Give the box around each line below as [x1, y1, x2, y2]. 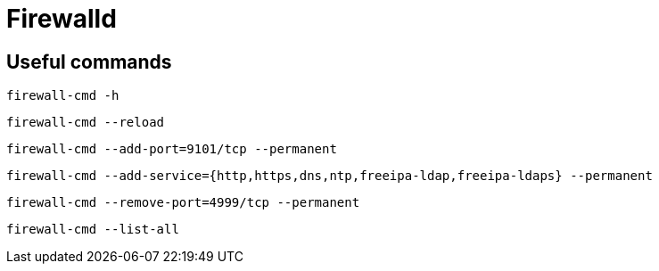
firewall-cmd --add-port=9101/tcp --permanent [6, 142, 337, 157]
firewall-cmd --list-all [6, 222, 179, 237]
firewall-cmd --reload [6, 115, 165, 130]
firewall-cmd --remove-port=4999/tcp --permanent [6, 195, 360, 210]
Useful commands [6, 50, 172, 73]
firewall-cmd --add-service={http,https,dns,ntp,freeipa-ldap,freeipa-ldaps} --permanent [6, 168, 653, 184]
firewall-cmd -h [6, 88, 119, 103]
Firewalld [6, 4, 117, 34]
